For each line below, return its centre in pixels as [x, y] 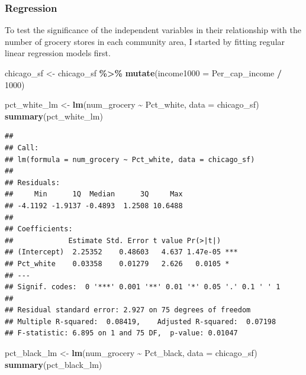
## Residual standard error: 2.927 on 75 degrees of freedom [128, 310]
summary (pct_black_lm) [54, 364]
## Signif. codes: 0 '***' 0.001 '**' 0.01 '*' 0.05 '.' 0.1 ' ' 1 [143, 287]
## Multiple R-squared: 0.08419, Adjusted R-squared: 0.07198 [141, 321]
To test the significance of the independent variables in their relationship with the [153, 30]
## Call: [22, 148]
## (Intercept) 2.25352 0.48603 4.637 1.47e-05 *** [121, 252]
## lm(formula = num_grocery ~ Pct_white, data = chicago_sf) [130, 159]
